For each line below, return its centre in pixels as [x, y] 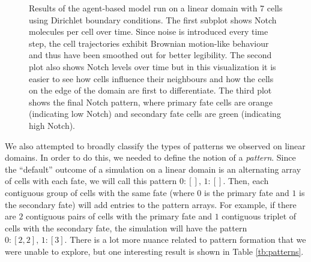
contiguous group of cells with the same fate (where [100, 192]
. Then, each [246, 181]
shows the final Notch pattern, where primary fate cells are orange [151, 102]
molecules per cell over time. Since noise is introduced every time [149, 31]
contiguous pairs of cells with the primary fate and [119, 216]
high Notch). [52, 125]
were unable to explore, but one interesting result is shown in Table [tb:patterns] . [154, 251]
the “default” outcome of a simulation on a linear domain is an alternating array [153, 169]
